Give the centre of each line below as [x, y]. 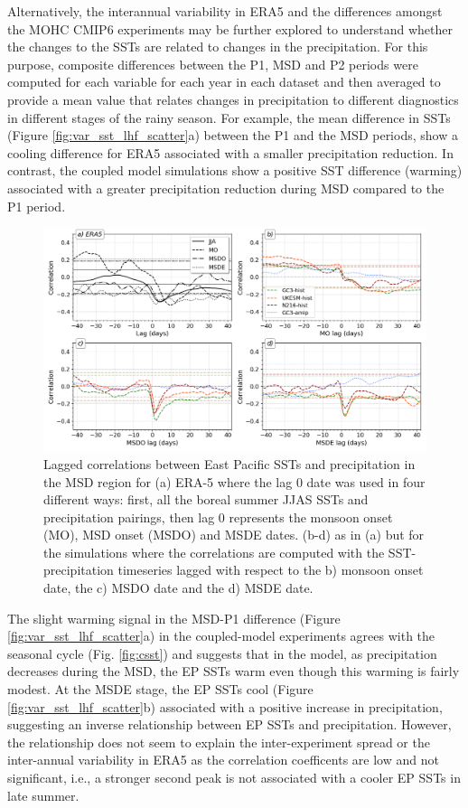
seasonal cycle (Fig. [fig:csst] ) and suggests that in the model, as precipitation [222, 653]
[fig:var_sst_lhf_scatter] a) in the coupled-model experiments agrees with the [221, 636]
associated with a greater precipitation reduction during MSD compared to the [226, 188]
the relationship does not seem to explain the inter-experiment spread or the [219, 742]
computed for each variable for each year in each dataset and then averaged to [224, 82]
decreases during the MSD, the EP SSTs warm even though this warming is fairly [234, 671]
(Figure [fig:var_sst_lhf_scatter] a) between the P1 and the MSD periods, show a [233, 135]
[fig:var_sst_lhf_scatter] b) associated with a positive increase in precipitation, [225, 706]
